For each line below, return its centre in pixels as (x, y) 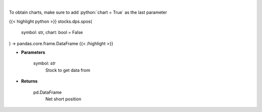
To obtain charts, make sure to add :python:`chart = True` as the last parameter (88, 13)
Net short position (63, 99)
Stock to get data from (68, 70)
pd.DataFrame (48, 92)
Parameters (33, 52)
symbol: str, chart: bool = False (52, 32)
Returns (29, 81)
